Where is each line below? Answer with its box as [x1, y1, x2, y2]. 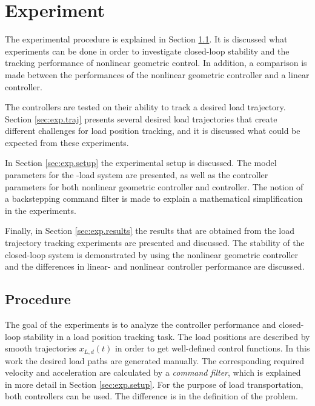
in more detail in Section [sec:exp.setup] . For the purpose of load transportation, [5, 378, 303, 390]
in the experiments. [5, 204, 76, 216]
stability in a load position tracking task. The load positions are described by [23, 330, 310, 342]
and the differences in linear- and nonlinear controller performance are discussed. [5, 260, 305, 273]
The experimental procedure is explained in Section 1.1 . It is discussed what [5, 33, 288, 45]
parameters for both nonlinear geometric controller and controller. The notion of [5, 180, 303, 193]
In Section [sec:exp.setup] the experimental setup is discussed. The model [5, 156, 277, 169]
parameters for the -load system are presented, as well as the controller [5, 168, 268, 181]
